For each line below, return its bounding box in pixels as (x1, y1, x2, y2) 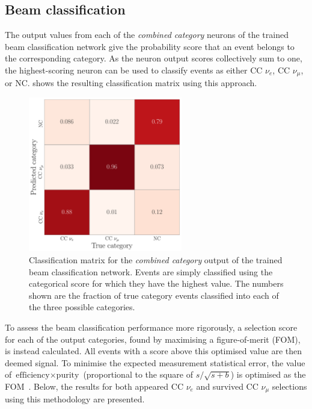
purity (56, 371, 79, 380)
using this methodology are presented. (5, 393, 145, 405)
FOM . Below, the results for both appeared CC (5, 379, 183, 392)
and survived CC (196, 379, 258, 392)
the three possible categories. (29, 301, 135, 313)
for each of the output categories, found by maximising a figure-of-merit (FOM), (5, 333, 301, 345)
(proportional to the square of (83, 368, 193, 381)
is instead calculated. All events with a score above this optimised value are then (5, 345, 302, 357)
